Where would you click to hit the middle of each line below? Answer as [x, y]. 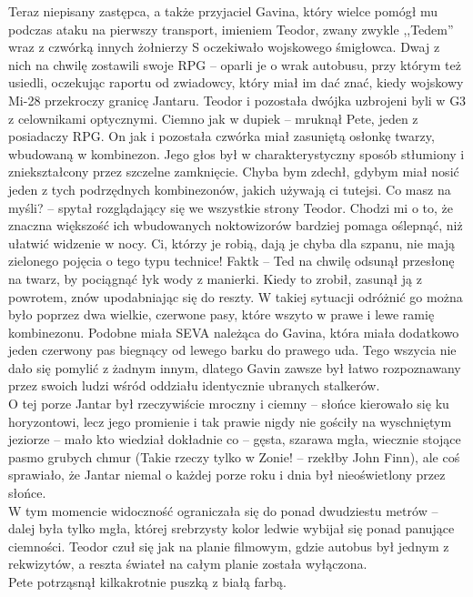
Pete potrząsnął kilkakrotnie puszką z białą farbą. [147, 582]
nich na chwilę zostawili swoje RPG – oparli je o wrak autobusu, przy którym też [235, 64]
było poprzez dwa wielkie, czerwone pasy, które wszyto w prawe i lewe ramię [221, 314]
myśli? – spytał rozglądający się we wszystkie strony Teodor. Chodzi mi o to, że [231, 207]
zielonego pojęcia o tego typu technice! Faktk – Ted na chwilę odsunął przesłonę [231, 261]
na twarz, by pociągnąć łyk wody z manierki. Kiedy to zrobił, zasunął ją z [215, 278]
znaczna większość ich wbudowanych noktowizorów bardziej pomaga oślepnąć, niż [236, 225]
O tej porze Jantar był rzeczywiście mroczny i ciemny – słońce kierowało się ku [229, 404]
